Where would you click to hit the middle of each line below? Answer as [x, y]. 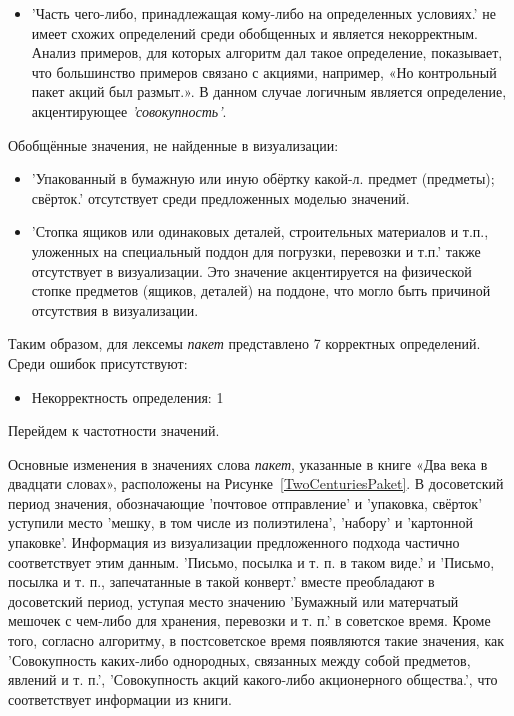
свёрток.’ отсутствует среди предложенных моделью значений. [220, 197]
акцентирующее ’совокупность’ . [129, 110]
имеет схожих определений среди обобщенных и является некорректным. [255, 32]
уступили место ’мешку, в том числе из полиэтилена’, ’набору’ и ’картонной [241, 522]
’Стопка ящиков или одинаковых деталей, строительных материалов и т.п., [260, 231]
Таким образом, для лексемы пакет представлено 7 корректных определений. [244, 343]
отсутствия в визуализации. [115, 309]
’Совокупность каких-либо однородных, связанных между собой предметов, [239, 659]
